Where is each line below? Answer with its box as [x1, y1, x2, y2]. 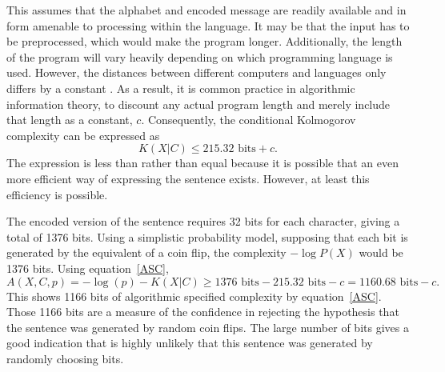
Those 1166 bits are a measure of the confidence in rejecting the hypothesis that [6, 303, 399, 320]
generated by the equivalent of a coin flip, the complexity [6, 244, 287, 261]
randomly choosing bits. [6, 350, 124, 366]
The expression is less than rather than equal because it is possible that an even [6, 154, 399, 171]
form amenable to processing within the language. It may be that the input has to [6, 17, 410, 34]
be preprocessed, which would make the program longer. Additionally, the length [6, 33, 403, 50]
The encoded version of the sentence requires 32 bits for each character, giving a [6, 213, 400, 230]
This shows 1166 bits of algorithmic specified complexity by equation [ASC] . [6, 287, 382, 304]
